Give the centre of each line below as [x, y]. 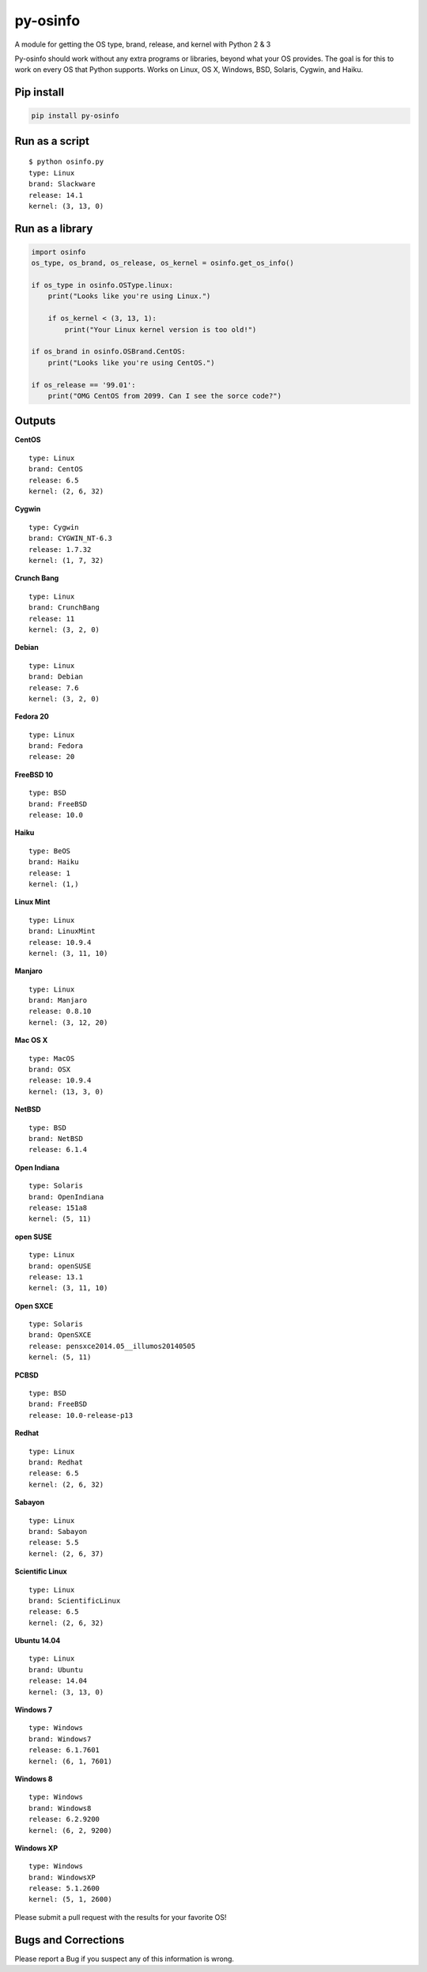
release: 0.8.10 [60, 1011]
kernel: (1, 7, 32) [66, 560]
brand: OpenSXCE [60, 1335]
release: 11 [52, 618]
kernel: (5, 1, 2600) [70, 1899]
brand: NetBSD [56, 1139]
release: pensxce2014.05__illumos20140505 [112, 1346]
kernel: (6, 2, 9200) [70, 1830]
